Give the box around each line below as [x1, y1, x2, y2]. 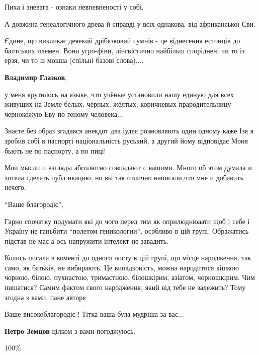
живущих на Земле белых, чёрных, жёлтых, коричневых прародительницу [5, 99, 231, 109]
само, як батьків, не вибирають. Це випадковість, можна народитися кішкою [5, 262, 239, 272]
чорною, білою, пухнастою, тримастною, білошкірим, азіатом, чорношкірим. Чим [5, 272, 255, 282]
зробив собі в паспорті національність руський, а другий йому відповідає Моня [5, 135, 248, 146]
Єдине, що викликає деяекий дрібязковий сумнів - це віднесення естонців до [5, 35, 240, 46]
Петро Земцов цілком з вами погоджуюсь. [5, 325, 136, 336]
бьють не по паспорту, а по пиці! [5, 145, 106, 156]
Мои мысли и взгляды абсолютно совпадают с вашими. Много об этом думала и [5, 162, 252, 173]
